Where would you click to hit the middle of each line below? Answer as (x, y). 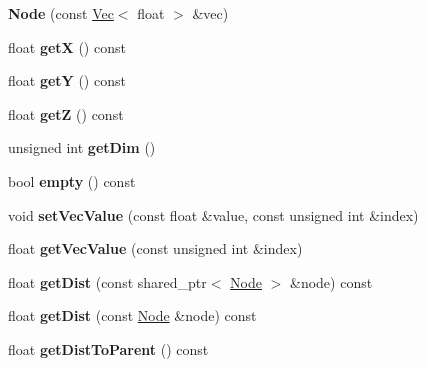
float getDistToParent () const (108, 348)
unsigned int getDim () (82, 147)
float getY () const (67, 80)
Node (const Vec (61, 13)
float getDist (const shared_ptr (107, 281)
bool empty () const (72, 180)
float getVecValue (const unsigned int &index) (155, 248)
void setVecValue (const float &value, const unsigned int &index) (213, 214)
